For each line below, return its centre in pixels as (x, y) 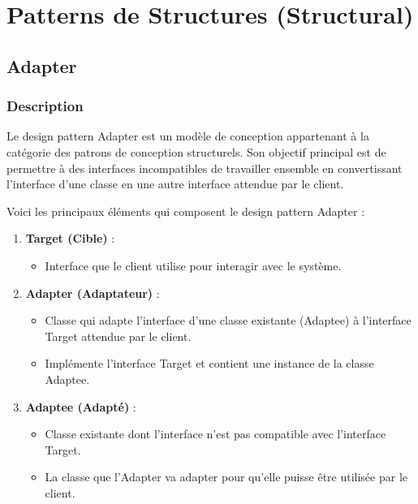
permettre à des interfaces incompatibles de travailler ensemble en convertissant (205, 168)
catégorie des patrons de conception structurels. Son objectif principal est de (196, 151)
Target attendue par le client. (118, 336)
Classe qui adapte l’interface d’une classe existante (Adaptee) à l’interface (228, 320)
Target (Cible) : (70, 238)
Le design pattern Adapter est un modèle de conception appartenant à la (188, 136)
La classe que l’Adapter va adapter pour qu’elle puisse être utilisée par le (226, 477)
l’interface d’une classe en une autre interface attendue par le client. (175, 184)
